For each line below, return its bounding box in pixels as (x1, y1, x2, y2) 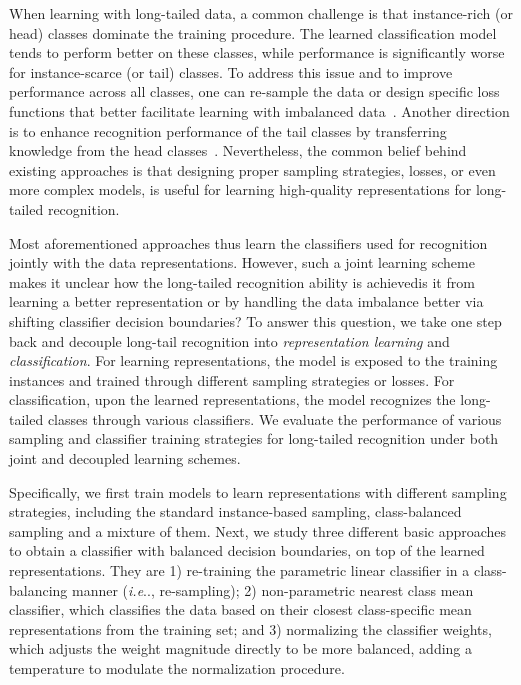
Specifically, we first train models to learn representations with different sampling (9, 481, 507, 502)
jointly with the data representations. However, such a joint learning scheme (9, 252, 475, 273)
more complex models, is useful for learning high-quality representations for (9, 179, 472, 200)
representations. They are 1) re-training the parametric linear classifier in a (9, 560, 470, 581)
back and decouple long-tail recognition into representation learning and (9, 330, 450, 351)
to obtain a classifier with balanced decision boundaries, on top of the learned (9, 540, 485, 561)
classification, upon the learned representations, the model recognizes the (9, 389, 456, 410)
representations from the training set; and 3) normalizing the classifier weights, (9, 618, 492, 639)
